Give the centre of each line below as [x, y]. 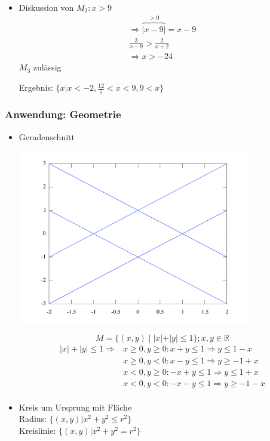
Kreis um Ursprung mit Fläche [75, 407]
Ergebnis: [36, 87]
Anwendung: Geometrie [63, 114]
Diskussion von [46, 7]
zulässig [47, 67]
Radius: [33, 419]
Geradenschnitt [47, 136]
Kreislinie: [37, 430]
